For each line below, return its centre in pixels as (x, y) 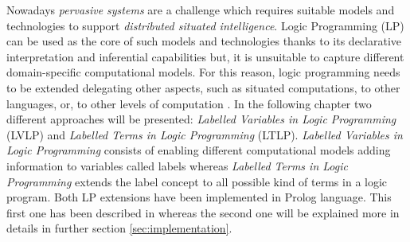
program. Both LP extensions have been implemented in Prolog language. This (199, 197)
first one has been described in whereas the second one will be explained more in (203, 212)
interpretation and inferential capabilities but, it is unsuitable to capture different (205, 56)
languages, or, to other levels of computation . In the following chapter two (189, 103)
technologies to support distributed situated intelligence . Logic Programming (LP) (205, 25)
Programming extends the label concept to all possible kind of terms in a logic (197, 181)
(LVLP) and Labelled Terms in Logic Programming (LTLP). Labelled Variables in (205, 134)
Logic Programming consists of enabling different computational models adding (199, 150)
